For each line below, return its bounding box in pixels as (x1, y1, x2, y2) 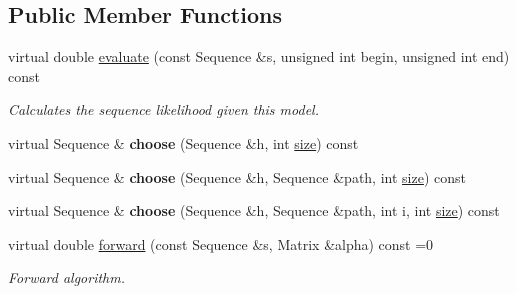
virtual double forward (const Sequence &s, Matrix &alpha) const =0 (8, 233, 434, 254)
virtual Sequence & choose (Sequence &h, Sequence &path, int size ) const (8, 166, 466, 187)
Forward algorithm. (8, 267, 126, 288)
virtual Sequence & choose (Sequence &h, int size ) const (8, 132, 359, 153)
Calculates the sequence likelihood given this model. (8, 99, 319, 120)
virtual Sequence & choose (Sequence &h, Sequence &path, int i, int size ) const (8, 200, 500, 221)
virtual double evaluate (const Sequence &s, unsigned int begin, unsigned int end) (8, 46, 510, 67)
